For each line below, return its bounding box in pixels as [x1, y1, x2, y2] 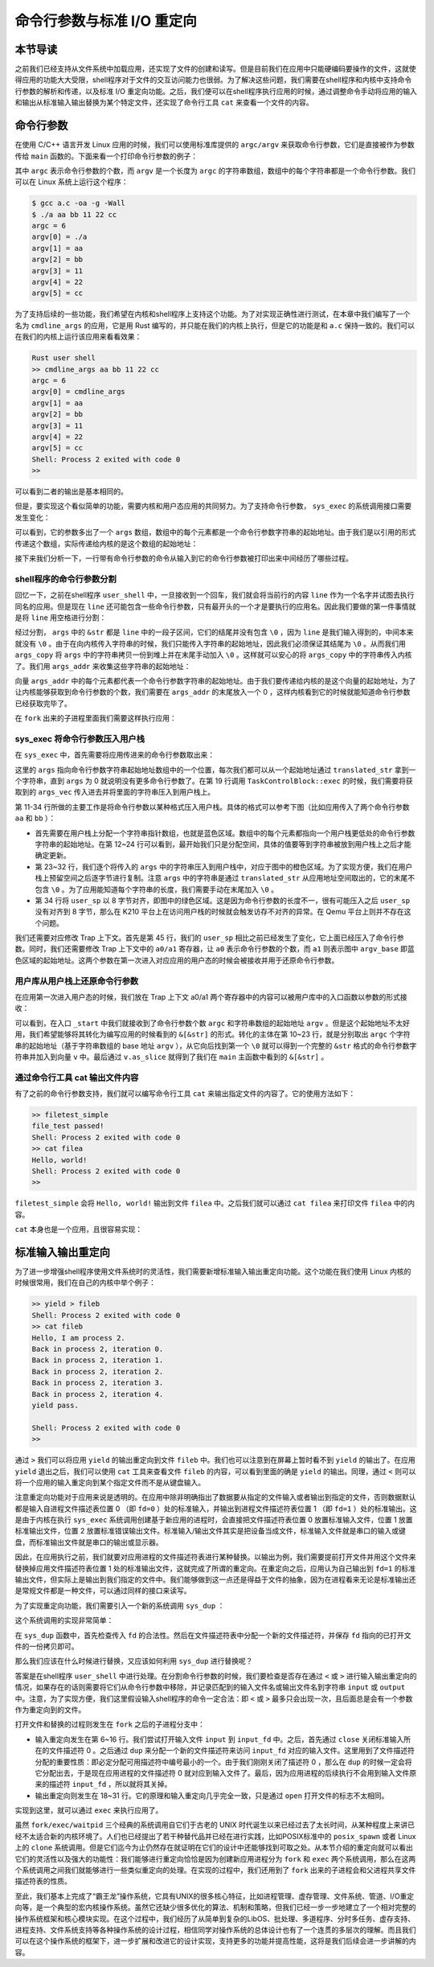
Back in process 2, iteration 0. [31, 1345, 164, 1354]
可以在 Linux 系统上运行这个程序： [14, 177, 129, 187]
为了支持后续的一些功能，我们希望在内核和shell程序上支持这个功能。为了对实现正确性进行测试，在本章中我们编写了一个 [14, 310, 411, 319]
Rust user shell [31, 354, 96, 363]
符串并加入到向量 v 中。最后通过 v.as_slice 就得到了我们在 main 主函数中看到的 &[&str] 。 [14, 1052, 329, 1062]
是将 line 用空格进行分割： [14, 612, 107, 622]
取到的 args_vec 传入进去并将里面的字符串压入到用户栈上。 [14, 787, 215, 797]
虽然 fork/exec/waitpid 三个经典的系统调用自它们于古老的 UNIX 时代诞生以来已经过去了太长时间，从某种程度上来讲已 [14, 1820, 416, 1829]
